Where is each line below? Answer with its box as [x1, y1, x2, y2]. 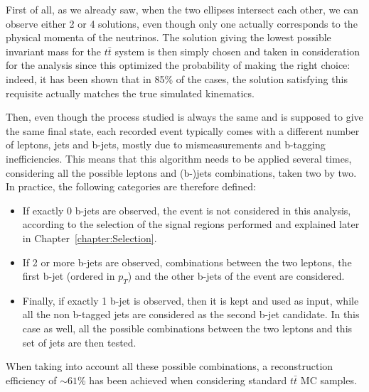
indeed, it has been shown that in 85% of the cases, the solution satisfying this [6, 71, 348, 86]
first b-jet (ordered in [22, 268, 115, 283]
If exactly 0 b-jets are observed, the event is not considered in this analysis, [22, 202, 351, 217]
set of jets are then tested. [22, 334, 137, 349]
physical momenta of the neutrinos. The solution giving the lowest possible [6, 30, 331, 45]
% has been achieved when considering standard [77, 372, 287, 387]
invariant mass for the [6, 43, 102, 58]
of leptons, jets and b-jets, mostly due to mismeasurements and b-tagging [6, 137, 326, 152]
